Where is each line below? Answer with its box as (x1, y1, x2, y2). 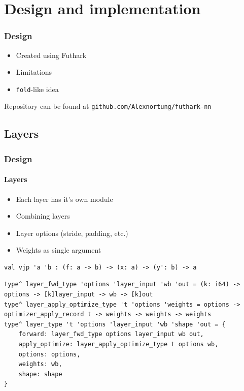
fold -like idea (16, 83, 59, 94)
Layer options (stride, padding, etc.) (16, 227, 128, 238)
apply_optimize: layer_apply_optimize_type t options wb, (18, 341, 219, 348)
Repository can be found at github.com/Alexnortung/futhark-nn (4, 101, 212, 111)
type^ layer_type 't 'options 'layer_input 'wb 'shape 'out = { (4, 320, 226, 328)
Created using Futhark (16, 49, 87, 60)
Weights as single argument (16, 245, 101, 255)
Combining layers (16, 210, 70, 221)
